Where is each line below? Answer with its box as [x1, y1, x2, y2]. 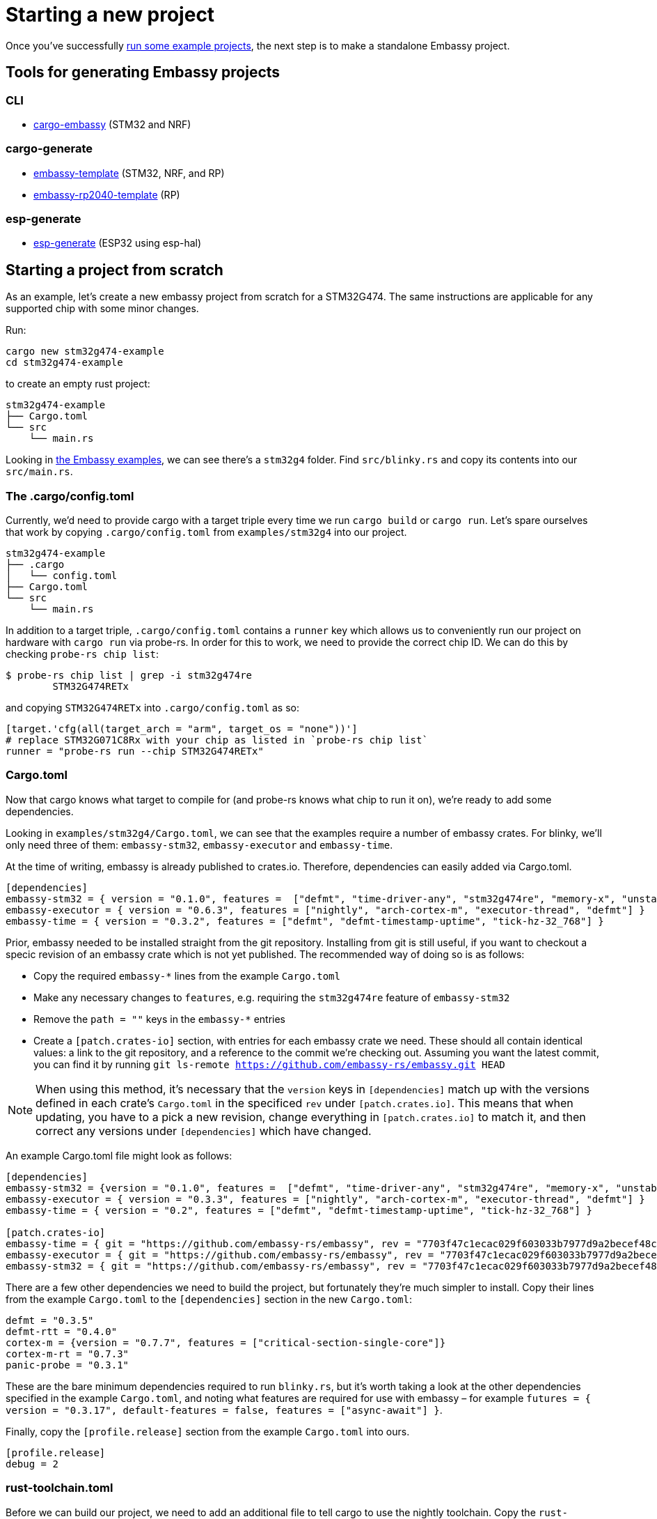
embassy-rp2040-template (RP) [33, 188, 180, 201]
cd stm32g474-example [6, 357, 123, 369]
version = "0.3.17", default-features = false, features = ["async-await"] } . [6, 1403, 443, 1416]
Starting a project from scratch [6, 261, 223, 279]
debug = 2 [6, 1458, 58, 1470]
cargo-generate [6, 141, 93, 156]
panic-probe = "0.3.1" [6, 1359, 129, 1371]
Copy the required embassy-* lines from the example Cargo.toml [33, 969, 340, 982]
